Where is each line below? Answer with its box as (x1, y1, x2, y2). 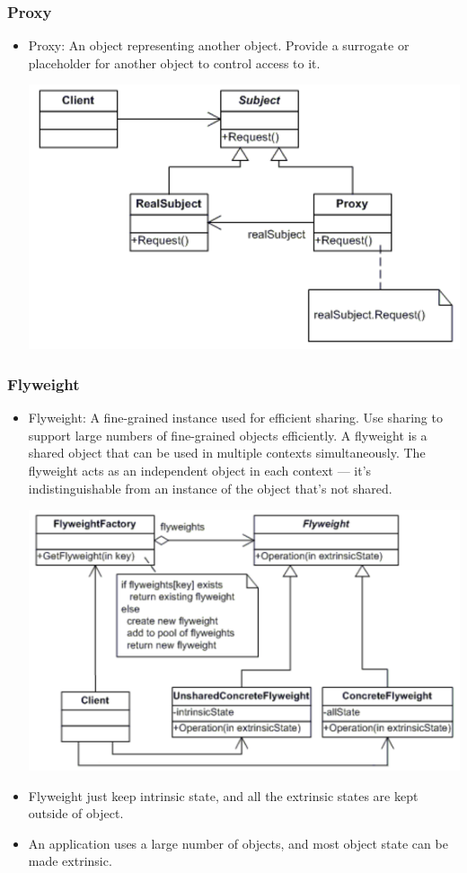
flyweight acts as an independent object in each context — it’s (28, 460, 372, 479)
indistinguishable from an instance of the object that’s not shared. (28, 478, 392, 497)
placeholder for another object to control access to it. (28, 53, 321, 72)
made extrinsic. (28, 851, 112, 870)
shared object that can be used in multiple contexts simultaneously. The (28, 443, 426, 462)
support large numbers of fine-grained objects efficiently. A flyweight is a (28, 425, 427, 444)
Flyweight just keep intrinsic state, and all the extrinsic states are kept (28, 786, 419, 805)
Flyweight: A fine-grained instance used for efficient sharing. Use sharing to (28, 408, 443, 427)
